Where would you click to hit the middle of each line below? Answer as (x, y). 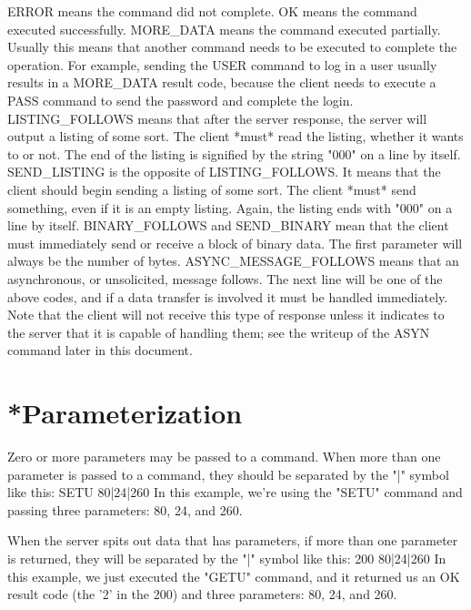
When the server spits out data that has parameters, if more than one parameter (233, 540)
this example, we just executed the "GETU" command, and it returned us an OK (234, 576)
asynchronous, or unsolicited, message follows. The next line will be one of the (225, 278)
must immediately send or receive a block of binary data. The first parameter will (235, 243)
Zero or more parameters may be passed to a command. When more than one (224, 456)
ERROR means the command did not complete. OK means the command (212, 11)
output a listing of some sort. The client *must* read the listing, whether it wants (235, 136)
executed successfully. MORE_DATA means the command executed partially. (224, 29)
